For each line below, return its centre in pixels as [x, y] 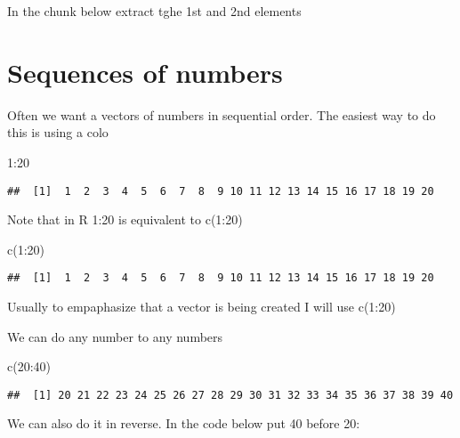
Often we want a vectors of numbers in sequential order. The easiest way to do [222, 114]
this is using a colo [58, 132]
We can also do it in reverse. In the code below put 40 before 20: [184, 423]
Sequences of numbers [145, 72]
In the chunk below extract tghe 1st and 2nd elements [154, 11]
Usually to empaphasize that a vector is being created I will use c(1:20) [202, 306]
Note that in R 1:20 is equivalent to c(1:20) [125, 219]
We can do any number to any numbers [115, 336]
